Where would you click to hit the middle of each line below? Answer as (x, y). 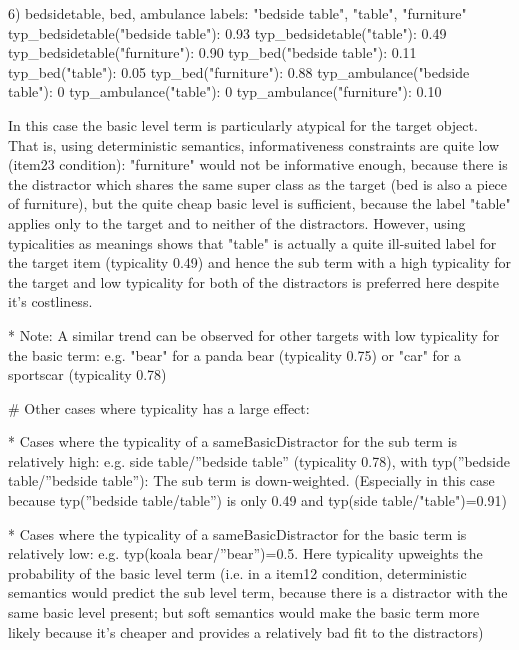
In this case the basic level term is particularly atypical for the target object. (243, 124)
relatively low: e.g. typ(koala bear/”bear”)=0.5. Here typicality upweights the (245, 553)
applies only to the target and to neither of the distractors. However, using (237, 222)
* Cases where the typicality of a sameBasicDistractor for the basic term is (237, 533)
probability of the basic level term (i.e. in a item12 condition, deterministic (237, 572)
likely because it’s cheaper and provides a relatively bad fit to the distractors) (246, 631)
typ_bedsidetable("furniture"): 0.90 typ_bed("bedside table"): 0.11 (212, 52)
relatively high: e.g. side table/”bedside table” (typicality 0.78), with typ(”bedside (259, 460)
